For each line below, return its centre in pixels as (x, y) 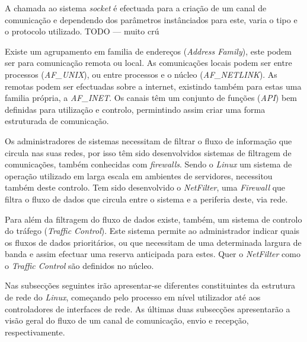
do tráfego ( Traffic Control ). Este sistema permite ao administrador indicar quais (152, 231)
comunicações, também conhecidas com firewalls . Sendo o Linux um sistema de (148, 164)
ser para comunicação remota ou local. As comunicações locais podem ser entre (148, 63)
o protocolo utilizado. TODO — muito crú (82, 31)
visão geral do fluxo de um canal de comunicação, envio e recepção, (127, 320)
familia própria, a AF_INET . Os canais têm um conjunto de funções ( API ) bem (151, 98)
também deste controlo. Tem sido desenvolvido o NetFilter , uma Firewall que (145, 187)
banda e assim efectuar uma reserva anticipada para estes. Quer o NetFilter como (153, 254)
